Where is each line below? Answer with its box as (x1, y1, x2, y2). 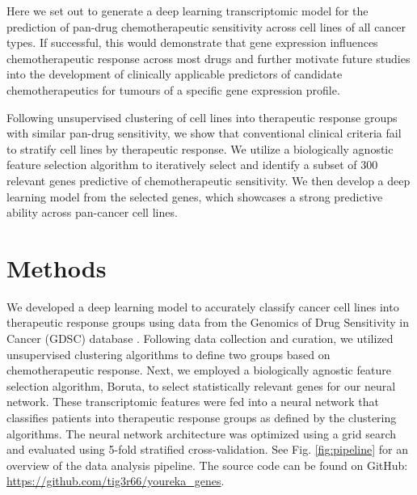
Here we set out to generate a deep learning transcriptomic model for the (6, 2, 369, 19)
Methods (6, 251, 107, 284)
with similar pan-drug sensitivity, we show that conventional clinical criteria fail (6, 125, 402, 142)
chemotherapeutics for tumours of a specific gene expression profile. (6, 81, 340, 98)
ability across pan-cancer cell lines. (6, 204, 178, 221)
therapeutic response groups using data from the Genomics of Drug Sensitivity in (6, 314, 409, 331)
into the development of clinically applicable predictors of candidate (6, 66, 343, 82)
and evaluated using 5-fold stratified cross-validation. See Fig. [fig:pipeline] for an (6, 441, 408, 458)
